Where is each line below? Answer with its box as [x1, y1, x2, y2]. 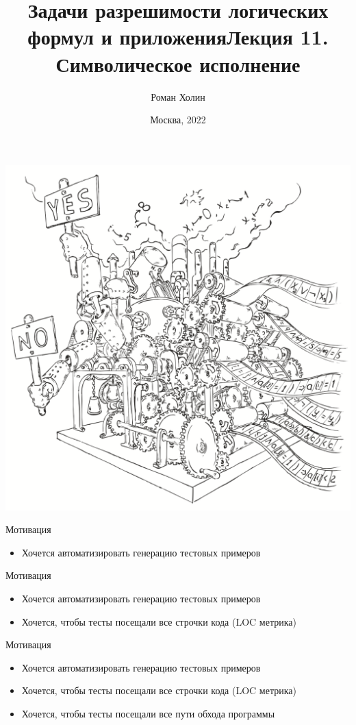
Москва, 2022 [150, 112, 206, 127]
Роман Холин [151, 89, 205, 103]
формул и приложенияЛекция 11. [27, 23, 329, 51]
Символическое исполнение [55, 49, 301, 77]
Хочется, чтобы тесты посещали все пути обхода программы [21, 706, 275, 721]
